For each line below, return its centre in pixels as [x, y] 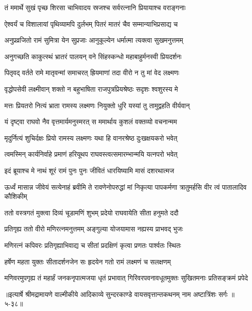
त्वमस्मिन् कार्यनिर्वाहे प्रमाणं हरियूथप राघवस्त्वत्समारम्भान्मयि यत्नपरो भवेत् [91, 154]
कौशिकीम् [16, 196]
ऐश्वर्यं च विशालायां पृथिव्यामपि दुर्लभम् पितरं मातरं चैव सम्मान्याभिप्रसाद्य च [91, 24]
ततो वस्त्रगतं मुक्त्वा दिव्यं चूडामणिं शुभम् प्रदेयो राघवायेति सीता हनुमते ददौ [92, 212]
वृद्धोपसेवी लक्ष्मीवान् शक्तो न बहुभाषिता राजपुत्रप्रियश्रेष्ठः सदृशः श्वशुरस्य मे [91, 89]
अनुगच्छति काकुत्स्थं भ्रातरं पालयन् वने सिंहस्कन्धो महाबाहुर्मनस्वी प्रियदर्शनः [93, 56]
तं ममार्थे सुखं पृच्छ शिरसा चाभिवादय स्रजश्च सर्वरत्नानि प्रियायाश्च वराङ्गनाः [95, 7]
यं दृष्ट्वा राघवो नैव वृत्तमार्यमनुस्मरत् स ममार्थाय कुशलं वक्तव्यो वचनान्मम [91, 122]
